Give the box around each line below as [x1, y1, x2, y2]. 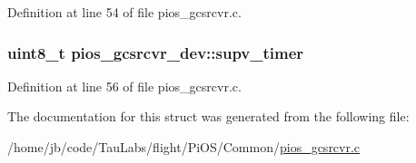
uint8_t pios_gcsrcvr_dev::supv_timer [7, 41, 304, 63]
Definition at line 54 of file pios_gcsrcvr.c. [7, 3, 242, 21]
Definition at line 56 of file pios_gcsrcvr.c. [7, 76, 242, 95]
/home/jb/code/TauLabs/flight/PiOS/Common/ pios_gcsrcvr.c [7, 138, 361, 156]
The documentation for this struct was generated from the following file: [7, 107, 410, 126]
